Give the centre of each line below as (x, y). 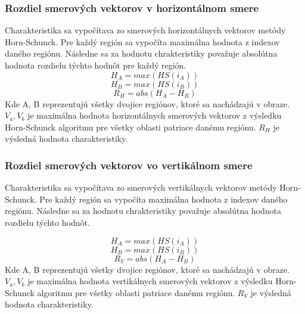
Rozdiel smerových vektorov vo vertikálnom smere (129, 165)
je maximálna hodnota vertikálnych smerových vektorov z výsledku (150, 281)
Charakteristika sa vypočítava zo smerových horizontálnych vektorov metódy (145, 30)
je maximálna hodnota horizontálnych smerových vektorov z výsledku (155, 115)
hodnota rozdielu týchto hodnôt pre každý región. (96, 65)
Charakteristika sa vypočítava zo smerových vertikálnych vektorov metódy (141, 187)
